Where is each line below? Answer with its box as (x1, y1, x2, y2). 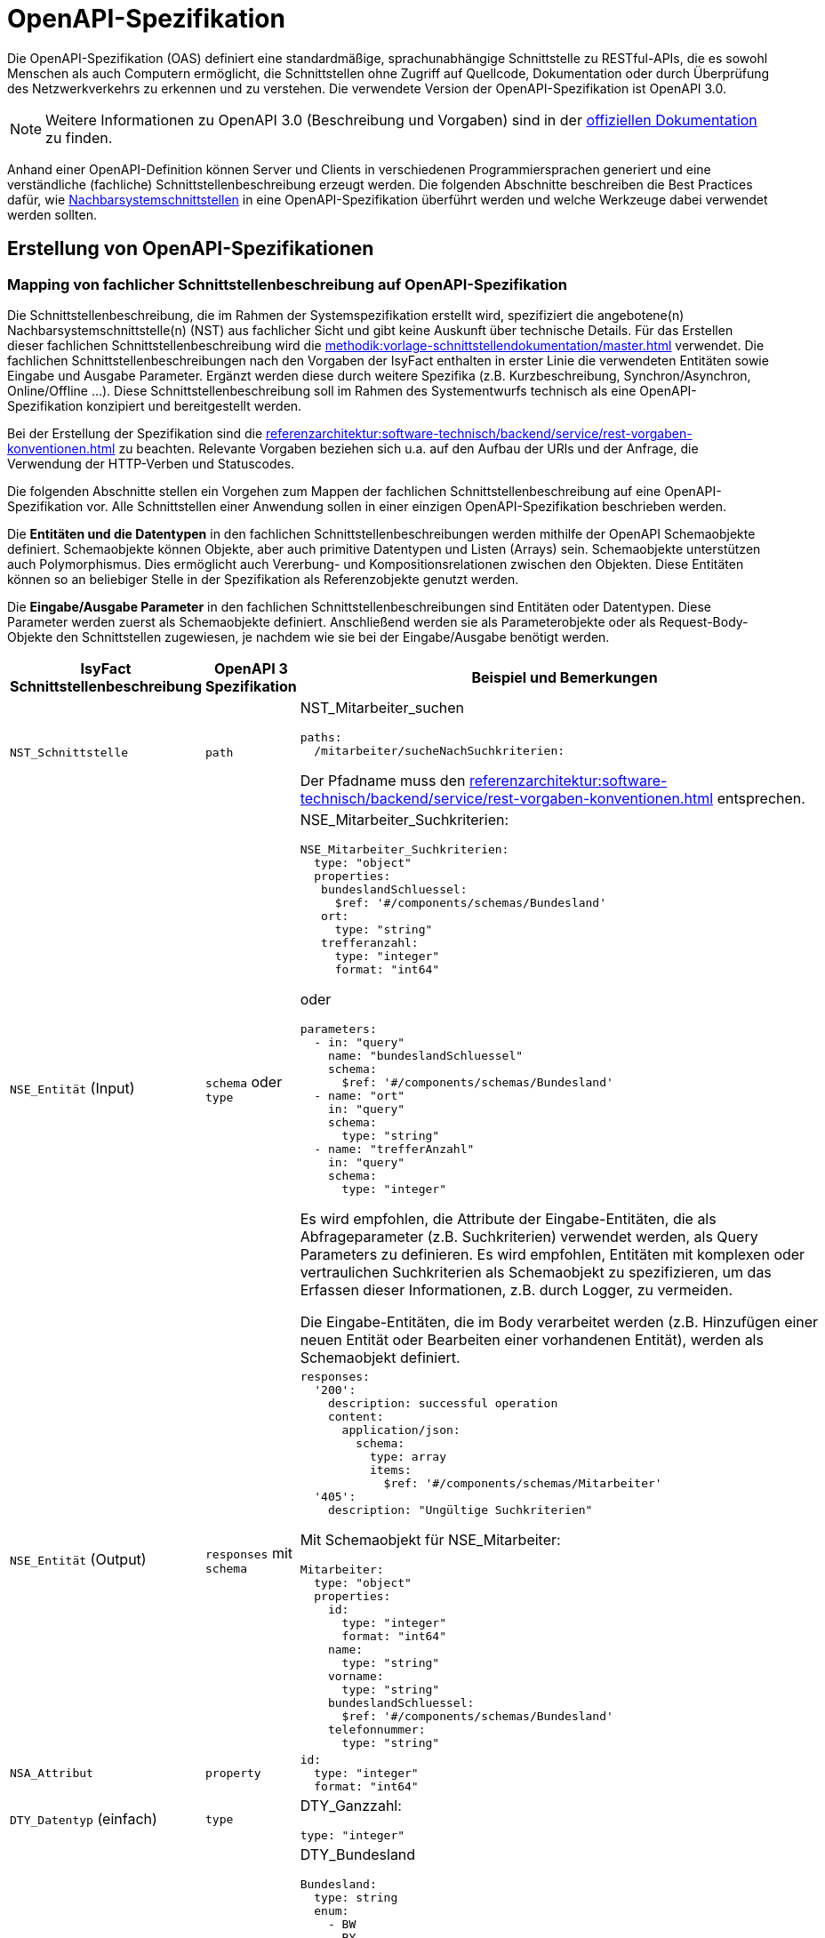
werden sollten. (7, 206, 98, 222)
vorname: (327, 1669, 384, 1683)
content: (327, 1409, 384, 1423)
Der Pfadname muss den (300, 771, 466, 789)
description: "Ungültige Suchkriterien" (327, 1502, 593, 1517)
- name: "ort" (314, 1088, 405, 1102)
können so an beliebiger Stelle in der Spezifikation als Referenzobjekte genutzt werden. (7, 571, 519, 587)
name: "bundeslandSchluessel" (327, 1048, 524, 1062)
